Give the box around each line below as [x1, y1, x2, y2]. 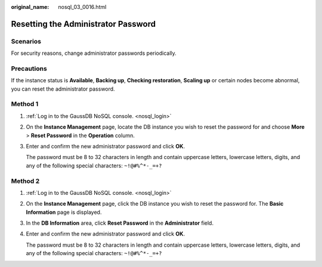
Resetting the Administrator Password [11, 18, 156, 29]
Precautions [11, 64, 47, 73]
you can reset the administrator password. [11, 85, 116, 92]
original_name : [11, 4, 49, 10]
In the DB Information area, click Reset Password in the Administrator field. [26, 219, 214, 226]
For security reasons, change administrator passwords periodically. [11, 49, 177, 57]
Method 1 [11, 100, 39, 108]
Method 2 [11, 176, 40, 185]
